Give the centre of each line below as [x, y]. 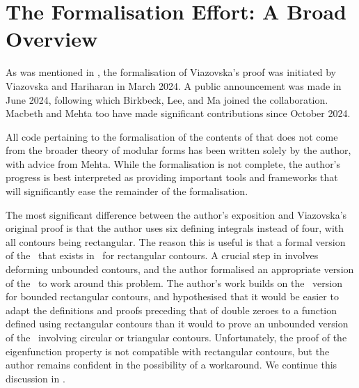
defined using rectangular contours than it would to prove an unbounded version [177, 324]
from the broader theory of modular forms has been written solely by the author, [178, 150]
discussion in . [35, 378]
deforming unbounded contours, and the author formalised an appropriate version [180, 269]
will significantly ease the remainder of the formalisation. [127, 191]
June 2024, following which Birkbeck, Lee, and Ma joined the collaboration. [167, 99]
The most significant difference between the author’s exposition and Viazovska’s [176, 214]
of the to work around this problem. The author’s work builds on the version [174, 282]
